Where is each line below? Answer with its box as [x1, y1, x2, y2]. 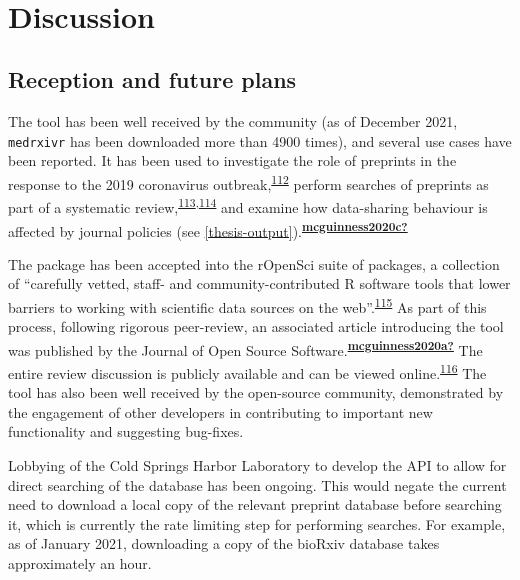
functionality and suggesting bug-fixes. [8, 421, 244, 442]
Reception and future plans [8, 64, 297, 95]
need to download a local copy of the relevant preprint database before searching [8, 494, 502, 515]
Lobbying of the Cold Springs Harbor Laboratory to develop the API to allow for [8, 455, 507, 476]
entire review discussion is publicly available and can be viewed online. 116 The [8, 360, 487, 383]
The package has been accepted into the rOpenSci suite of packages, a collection [8, 253, 500, 274]
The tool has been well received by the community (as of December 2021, [8, 111, 458, 132]
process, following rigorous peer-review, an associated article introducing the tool [8, 316, 504, 337]
